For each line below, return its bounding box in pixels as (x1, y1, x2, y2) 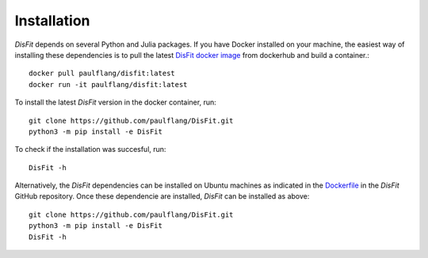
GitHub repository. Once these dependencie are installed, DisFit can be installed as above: (14, 192, 310, 201)
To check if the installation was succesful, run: (14, 145, 166, 154)
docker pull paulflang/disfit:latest (29, 69, 176, 78)
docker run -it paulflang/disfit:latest (29, 80, 188, 89)
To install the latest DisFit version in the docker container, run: (14, 97, 217, 107)
